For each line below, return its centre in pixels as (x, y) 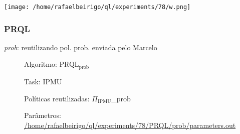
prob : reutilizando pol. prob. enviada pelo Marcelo (81, 47)
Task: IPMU (43, 81)
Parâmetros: (43, 115)
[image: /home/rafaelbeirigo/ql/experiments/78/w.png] (97, 7)
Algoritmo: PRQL (52, 64)
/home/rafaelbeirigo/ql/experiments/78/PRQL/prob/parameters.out (130, 125)
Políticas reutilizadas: (57, 98)
